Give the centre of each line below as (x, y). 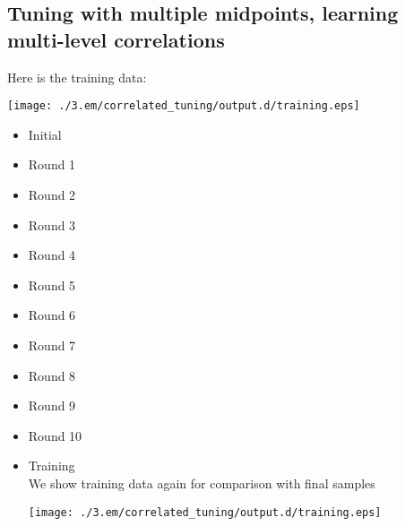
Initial (45, 134)
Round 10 (55, 435)
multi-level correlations (116, 39)
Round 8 (52, 375)
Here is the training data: (77, 77)
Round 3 (52, 224)
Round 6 (52, 315)
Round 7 (52, 345)
